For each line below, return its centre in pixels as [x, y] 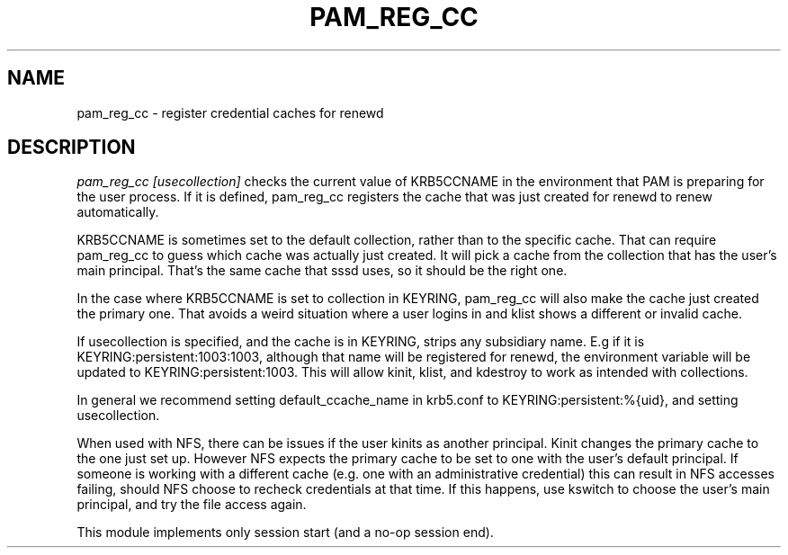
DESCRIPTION [72, 148]
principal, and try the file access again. [192, 505]
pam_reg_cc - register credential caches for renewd [230, 112]
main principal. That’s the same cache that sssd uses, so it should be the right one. [322, 271]
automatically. [118, 212]
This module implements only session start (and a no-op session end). [285, 533]
